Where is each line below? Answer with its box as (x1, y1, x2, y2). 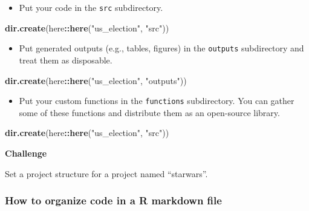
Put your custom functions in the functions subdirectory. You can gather (19, 94, 294, 107)
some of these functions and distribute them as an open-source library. (19, 106, 280, 118)
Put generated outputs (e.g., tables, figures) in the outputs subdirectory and (19, 42, 304, 54)
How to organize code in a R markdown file (5, 193, 222, 208)
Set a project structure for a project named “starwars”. (5, 167, 208, 180)
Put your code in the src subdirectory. (19, 1, 163, 13)
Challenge (5, 146, 47, 159)
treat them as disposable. (19, 53, 112, 66)
